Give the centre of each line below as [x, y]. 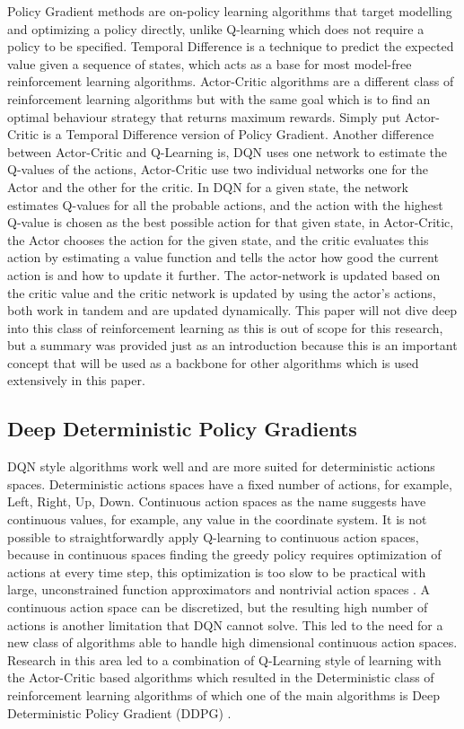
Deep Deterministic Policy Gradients [182, 429]
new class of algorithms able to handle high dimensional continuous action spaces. [232, 642]
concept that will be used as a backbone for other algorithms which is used [213, 362]
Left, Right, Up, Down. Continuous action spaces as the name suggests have [217, 501]
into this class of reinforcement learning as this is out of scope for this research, [225, 327]
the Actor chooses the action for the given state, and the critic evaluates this [218, 239]
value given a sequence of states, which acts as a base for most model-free [210, 63]
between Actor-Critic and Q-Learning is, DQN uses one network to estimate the [228, 151]
